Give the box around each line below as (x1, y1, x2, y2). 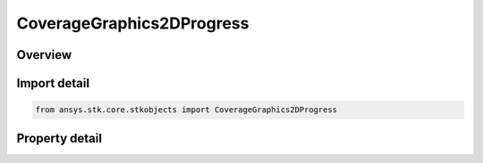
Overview (16, 47, 72, 62)
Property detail (16, 130, 103, 146)
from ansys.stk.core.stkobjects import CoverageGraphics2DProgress (35, 105, 338, 115)
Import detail (16, 76, 89, 91)
